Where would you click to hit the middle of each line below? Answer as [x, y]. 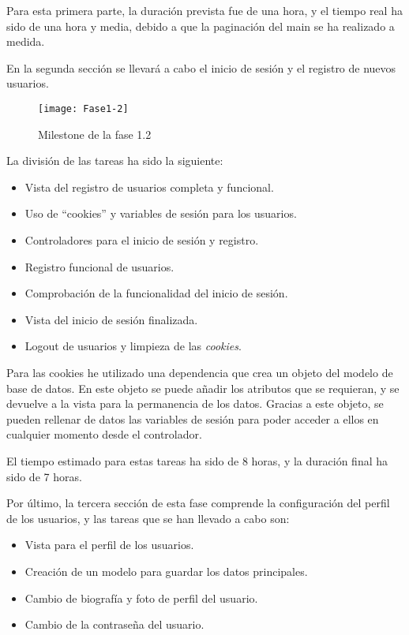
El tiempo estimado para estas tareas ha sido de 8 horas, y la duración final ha [197, 460]
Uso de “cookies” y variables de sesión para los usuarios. [161, 213]
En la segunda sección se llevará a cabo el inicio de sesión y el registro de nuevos [201, 67]
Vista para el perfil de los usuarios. [109, 545]
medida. [26, 41]
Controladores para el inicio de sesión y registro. [142, 240]
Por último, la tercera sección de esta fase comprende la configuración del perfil [198, 503]
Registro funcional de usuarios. [99, 266]
